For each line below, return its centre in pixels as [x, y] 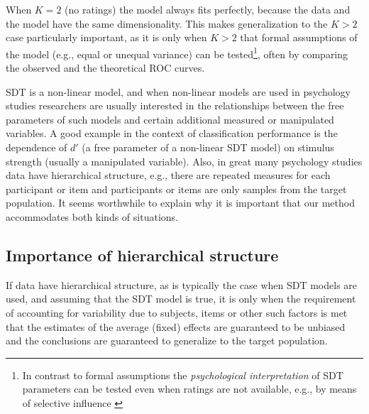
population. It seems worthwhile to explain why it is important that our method [180, 203]
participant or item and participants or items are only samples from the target [176, 189]
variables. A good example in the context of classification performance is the [172, 133]
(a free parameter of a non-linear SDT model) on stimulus [208, 147]
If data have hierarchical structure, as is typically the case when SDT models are [182, 284]
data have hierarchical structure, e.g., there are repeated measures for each [168, 175]
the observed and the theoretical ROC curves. [105, 68]
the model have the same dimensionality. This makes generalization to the [167, 23]
